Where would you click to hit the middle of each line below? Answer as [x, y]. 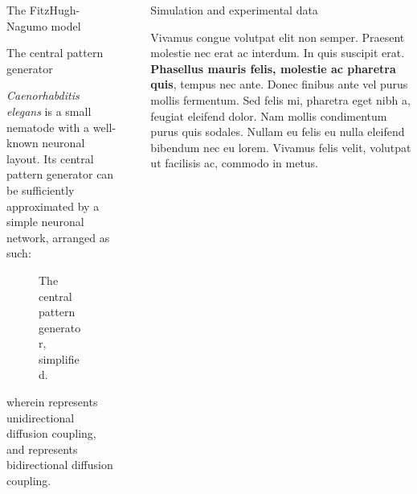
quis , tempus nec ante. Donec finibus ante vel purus [279, 84]
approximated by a [53, 206]
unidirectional [41, 417]
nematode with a [48, 127]
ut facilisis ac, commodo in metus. [235, 163]
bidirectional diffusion [60, 465]
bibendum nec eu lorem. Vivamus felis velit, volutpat [281, 147]
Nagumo [27, 25]
